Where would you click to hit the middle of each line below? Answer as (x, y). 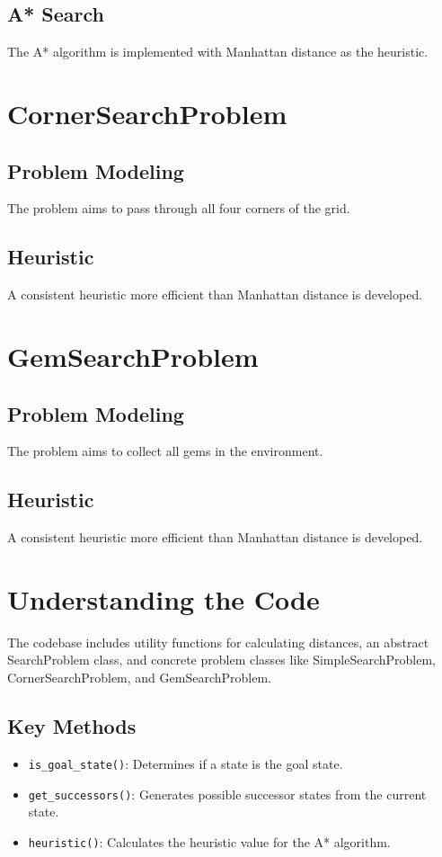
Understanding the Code (164, 598)
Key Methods (72, 726)
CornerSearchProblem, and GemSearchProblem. (139, 678)
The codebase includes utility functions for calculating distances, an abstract (218, 642)
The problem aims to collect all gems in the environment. (165, 451)
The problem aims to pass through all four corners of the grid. (179, 208)
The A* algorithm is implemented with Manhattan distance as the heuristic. (218, 52)
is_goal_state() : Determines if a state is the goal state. (186, 763)
